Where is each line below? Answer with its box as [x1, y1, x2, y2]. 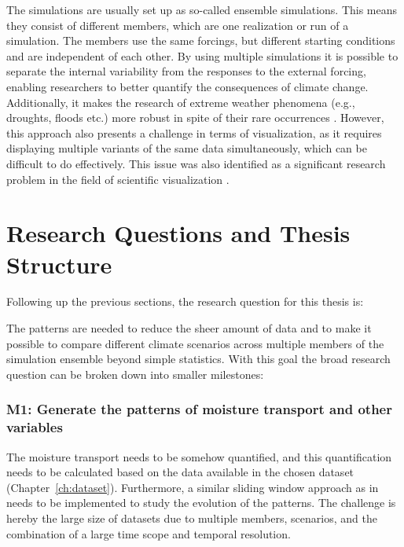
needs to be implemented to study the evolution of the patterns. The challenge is [6, 494, 396, 511]
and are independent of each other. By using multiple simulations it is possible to [6, 47, 398, 64]
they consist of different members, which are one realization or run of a [6, 17, 349, 33]
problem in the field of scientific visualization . [6, 171, 230, 187]
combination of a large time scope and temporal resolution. [6, 525, 291, 541]
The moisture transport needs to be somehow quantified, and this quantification [6, 448, 392, 464]
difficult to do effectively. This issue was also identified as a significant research [6, 155, 386, 171]
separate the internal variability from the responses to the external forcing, [6, 63, 366, 79]
